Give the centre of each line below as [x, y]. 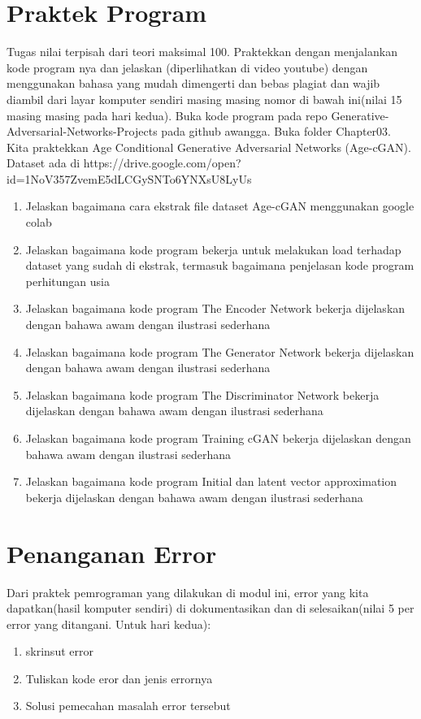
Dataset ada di [43, 163]
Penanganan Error [112, 553]
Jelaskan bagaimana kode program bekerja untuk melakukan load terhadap [213, 249]
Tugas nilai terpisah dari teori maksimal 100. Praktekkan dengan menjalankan [202, 52]
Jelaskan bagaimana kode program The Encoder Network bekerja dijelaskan [215, 308]
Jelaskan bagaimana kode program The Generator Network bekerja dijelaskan [220, 351]
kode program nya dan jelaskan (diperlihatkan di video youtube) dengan [187, 67]
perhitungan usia [68, 281]
